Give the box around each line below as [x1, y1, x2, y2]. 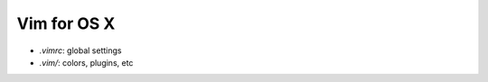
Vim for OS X [16, 14, 116, 33]
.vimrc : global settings [39, 45, 122, 56]
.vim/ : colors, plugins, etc [39, 57, 134, 68]
